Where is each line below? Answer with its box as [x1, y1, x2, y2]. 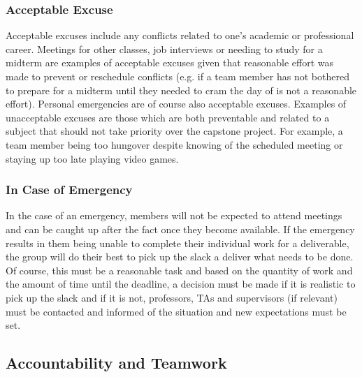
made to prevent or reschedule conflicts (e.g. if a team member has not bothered [6, 69, 349, 83]
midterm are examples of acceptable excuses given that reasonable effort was [6, 55, 334, 70]
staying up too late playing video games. [6, 151, 179, 165]
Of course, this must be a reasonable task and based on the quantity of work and [6, 263, 353, 277]
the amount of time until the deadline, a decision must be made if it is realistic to [6, 276, 356, 291]
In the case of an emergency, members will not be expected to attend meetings [6, 208, 342, 223]
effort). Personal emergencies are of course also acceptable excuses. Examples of [6, 96, 347, 111]
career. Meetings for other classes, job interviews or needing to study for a [6, 41, 323, 56]
